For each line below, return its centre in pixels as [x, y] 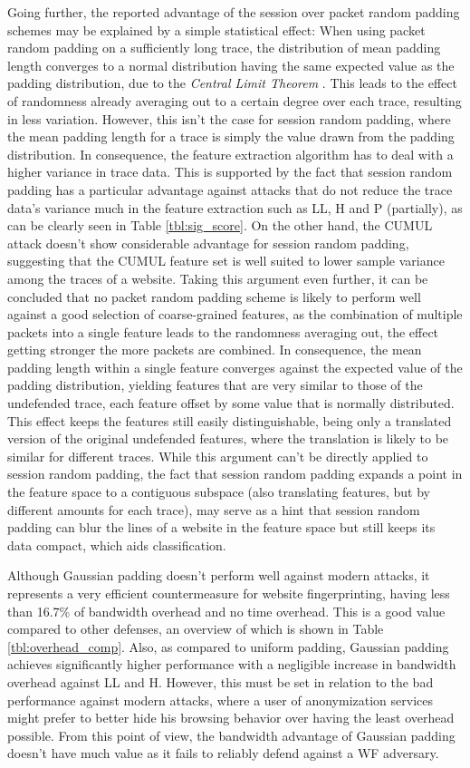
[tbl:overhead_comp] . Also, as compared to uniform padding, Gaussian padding [228, 646]
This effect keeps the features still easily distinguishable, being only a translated [230, 420]
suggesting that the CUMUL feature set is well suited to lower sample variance [226, 261]
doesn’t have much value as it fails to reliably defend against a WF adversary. [223, 753]
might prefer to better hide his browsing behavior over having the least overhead [231, 718]
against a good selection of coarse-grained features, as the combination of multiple [235, 314]
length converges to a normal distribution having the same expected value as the [231, 65]
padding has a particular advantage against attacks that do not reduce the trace [230, 189]
